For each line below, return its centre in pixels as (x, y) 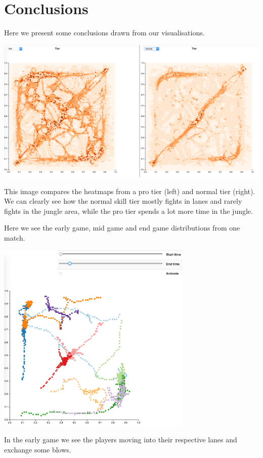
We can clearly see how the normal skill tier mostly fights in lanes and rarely (123, 201)
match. (15, 238)
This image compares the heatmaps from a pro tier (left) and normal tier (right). (130, 191)
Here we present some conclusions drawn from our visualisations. (104, 33)
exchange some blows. (38, 450)
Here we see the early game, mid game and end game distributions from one (122, 228)
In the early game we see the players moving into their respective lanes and (121, 440)
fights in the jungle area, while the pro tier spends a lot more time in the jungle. (128, 211)
